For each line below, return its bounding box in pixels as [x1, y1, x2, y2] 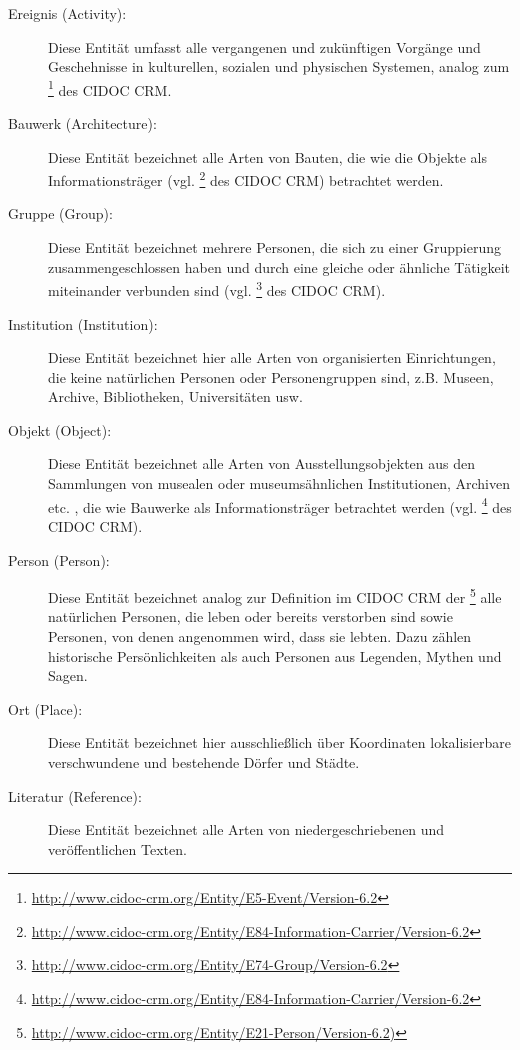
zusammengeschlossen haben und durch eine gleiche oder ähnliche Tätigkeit [48, 256, 511, 277]
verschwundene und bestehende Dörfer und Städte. [48, 751, 360, 772]
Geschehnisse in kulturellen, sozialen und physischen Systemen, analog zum [48, 56, 510, 77]
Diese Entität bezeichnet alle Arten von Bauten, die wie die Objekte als [48, 146, 488, 167]
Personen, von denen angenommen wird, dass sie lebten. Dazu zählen [48, 625, 472, 646]
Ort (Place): [8, 698, 83, 719]
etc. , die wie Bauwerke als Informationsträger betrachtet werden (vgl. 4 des [48, 493, 512, 517]
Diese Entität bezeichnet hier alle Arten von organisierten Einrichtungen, [48, 347, 496, 368]
